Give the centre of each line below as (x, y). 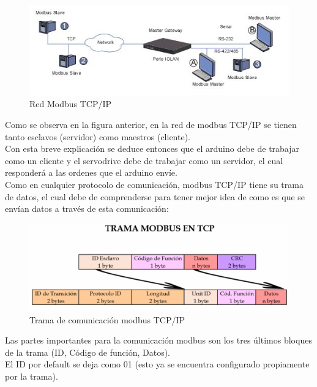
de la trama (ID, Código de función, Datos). (88, 352)
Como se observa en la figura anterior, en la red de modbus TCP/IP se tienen (151, 125)
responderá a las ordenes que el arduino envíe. (91, 172)
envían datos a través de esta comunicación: (87, 209)
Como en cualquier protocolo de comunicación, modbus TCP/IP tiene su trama (154, 185)
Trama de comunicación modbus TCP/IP (107, 319)
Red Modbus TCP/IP (71, 104)
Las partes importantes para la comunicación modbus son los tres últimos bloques (158, 340)
